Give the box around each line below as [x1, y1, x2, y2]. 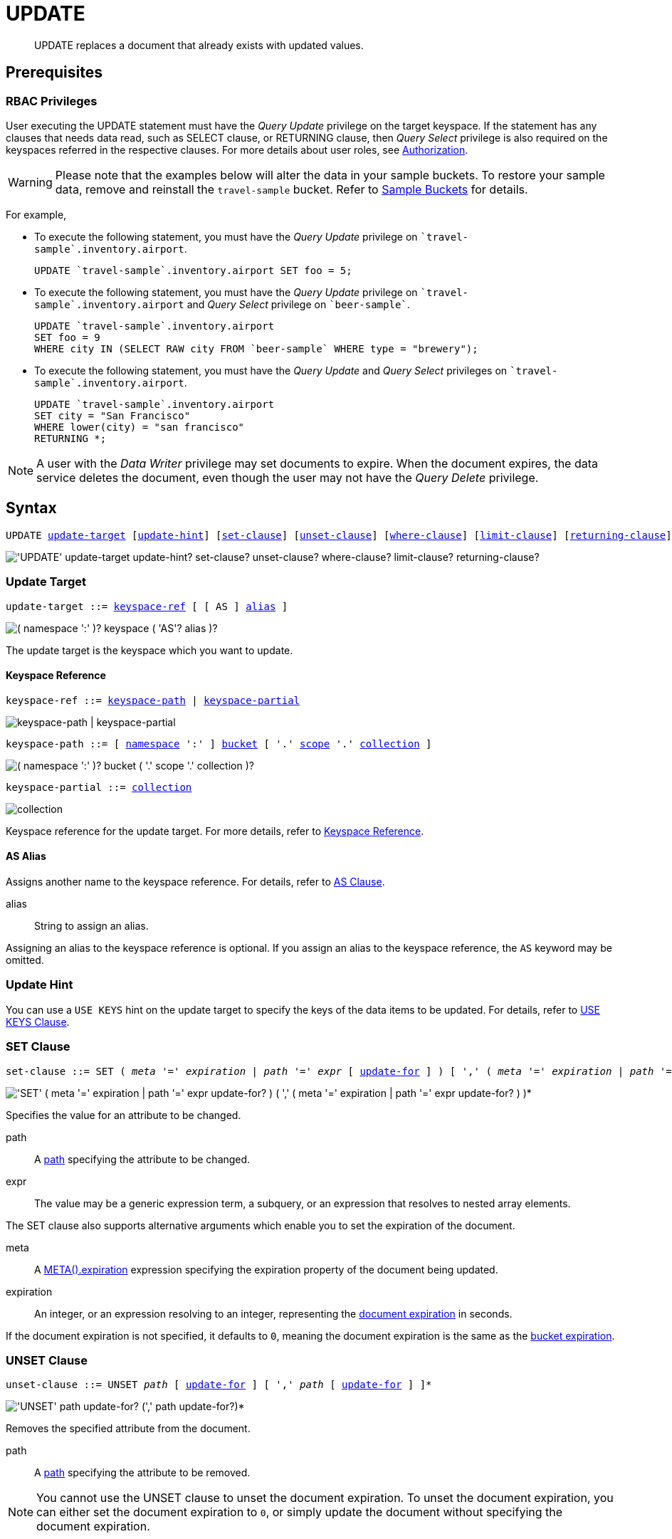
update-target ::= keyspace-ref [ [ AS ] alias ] [6, 600, 288, 612]
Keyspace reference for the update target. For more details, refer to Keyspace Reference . [6, 824, 424, 837]
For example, [6, 208, 67, 221]
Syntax [6, 499, 57, 518]
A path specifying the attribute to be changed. [34, 1152, 251, 1165]
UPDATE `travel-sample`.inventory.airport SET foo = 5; [34, 264, 352, 276]
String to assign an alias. [34, 920, 149, 932]
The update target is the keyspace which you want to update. [6, 644, 293, 656]
